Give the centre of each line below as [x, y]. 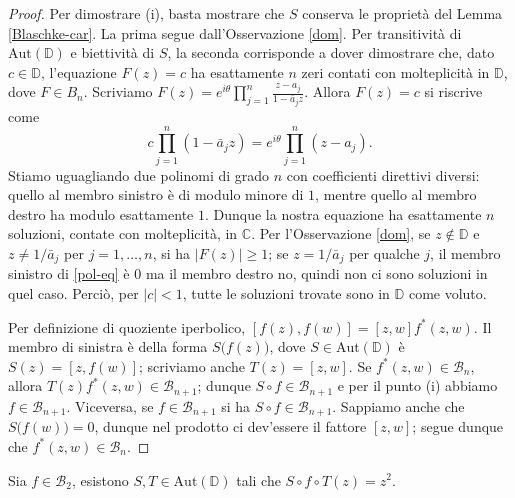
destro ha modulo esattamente [101, 213]
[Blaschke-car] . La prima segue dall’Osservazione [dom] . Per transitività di [235, 32]
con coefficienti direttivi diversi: [383, 174]
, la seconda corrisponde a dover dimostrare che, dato [331, 52]
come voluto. [447, 293]
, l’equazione [78, 71]
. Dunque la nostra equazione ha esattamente [343, 213]
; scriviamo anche [192, 365]
